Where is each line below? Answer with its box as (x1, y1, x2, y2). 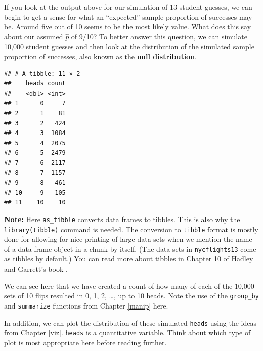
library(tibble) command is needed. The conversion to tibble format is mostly (4, 224, 258, 234)
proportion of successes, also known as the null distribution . (4, 51, 197, 61)
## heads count (4, 80, 66, 87)
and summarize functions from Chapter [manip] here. (4, 300, 168, 311)
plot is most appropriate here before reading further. (4, 337, 167, 347)
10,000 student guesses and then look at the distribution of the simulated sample (4, 41, 254, 52)
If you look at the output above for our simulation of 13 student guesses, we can (4, 2, 252, 12)
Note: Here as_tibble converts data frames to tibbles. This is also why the (4, 213, 240, 224)
